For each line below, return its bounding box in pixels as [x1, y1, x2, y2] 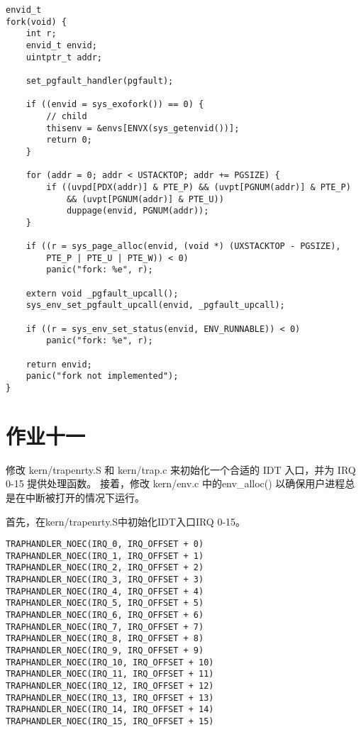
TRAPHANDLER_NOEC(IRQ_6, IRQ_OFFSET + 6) [6, 610, 204, 621]
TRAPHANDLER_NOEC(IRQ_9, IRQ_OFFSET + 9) [6, 645, 204, 656]
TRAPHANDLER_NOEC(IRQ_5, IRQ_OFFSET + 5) [6, 598, 204, 609]
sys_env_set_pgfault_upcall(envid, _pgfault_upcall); [26, 300, 285, 311]
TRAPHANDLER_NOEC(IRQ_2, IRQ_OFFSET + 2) [6, 562, 204, 573]
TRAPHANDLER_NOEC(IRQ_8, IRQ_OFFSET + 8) [6, 633, 204, 644]
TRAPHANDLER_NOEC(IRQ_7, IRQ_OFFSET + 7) [6, 621, 204, 632]
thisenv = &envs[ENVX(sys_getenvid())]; [46, 123, 240, 133]
